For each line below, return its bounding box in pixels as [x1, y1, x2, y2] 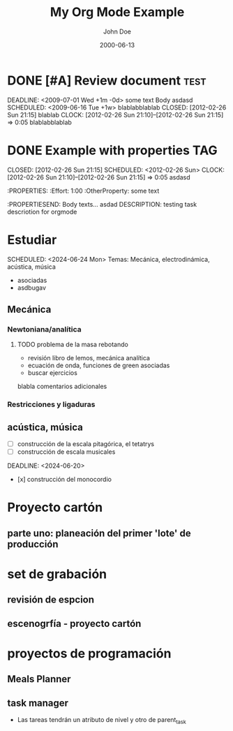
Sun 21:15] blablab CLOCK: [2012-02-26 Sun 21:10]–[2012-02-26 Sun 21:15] [7, 110, 224, 119]
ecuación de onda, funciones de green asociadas [27, 361, 170, 370]
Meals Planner [7, 673, 71, 685]
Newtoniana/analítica [7, 324, 82, 334]
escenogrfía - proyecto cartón [7, 617, 142, 629]
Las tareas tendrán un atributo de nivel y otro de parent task [17, 716, 186, 725]
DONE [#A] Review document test [7, 73, 207, 88]
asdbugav [17, 283, 47, 292]
